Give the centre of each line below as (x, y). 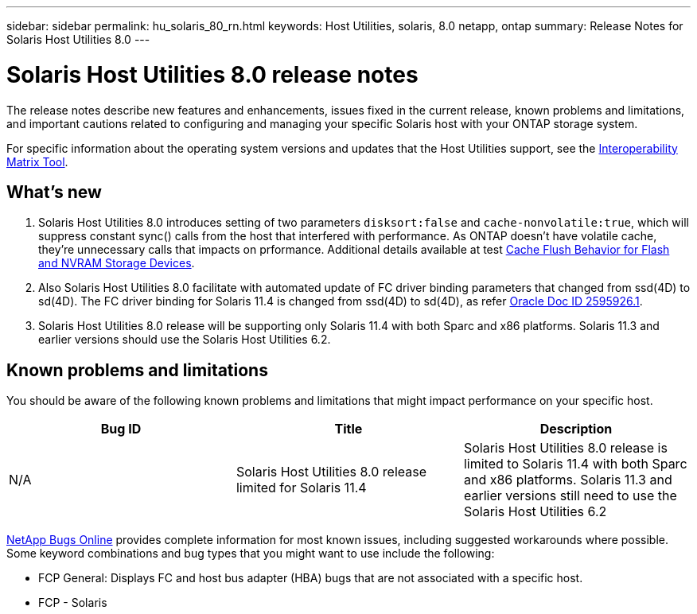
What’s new (54, 192)
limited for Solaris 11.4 (301, 488)
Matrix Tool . (37, 161)
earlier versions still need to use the (570, 496)
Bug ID (121, 429)
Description (576, 429)
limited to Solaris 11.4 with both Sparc (575, 464)
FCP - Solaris (73, 603)
